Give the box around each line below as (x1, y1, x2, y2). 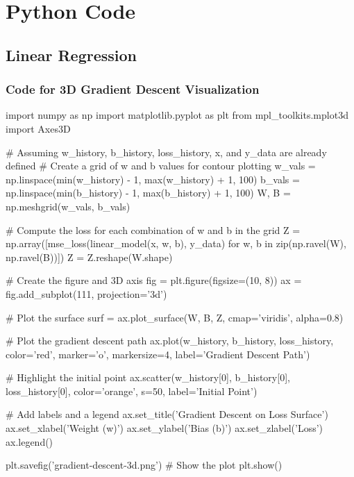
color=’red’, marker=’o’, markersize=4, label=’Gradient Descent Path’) (6, 346, 310, 361)
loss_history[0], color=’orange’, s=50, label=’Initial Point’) (6, 383, 258, 398)
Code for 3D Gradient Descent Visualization (6, 81, 260, 98)
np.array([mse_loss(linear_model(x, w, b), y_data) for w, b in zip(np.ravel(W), (6, 236, 346, 251)
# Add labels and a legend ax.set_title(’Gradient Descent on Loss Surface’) (6, 407, 328, 421)
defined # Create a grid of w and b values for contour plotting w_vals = (6, 158, 316, 173)
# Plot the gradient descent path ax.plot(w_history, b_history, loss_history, (6, 333, 334, 348)
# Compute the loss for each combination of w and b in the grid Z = (6, 222, 301, 237)
